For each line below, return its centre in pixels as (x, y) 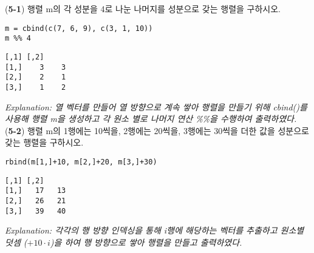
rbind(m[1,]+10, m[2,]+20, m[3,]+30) (81, 162)
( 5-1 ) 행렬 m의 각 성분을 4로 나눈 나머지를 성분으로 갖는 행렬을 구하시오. (143, 8)
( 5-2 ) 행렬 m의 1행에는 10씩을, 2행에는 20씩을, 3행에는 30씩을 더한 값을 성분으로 (157, 130)
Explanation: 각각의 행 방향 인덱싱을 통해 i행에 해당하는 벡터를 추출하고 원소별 (155, 230)
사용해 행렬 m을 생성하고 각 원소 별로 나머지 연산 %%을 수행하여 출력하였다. (151, 119)
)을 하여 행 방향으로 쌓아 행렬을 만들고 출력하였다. (146, 242)
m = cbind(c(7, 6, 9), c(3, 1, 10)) (79, 28)
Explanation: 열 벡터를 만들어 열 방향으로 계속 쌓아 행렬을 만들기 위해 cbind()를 (156, 106)
